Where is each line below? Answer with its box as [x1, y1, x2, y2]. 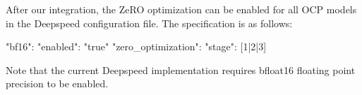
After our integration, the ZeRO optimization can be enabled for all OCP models [6, 2, 357, 16]
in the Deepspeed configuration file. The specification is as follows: [6, 15, 293, 30]
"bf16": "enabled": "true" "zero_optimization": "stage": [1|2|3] [6, 39, 267, 54]
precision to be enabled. [6, 76, 109, 91]
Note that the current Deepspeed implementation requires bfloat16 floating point [6, 62, 356, 77]
